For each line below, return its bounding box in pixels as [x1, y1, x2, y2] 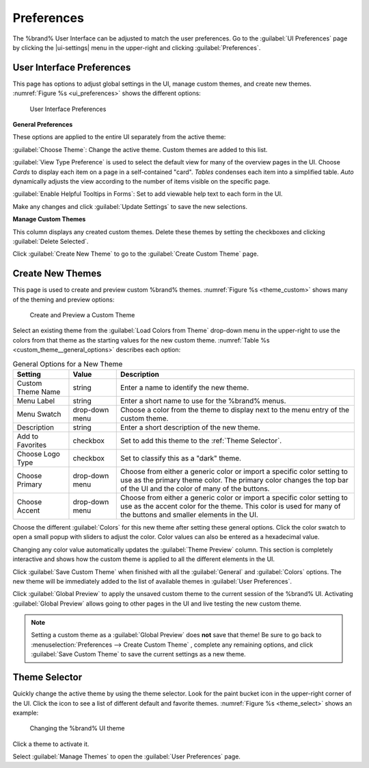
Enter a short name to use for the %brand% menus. [120, 396, 286, 406]
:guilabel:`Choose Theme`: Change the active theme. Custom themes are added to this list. [12, 145, 268, 153]
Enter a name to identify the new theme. [120, 382, 249, 392]
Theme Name [16, 387, 61, 397]
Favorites [16, 440, 47, 449]
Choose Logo [16, 449, 61, 458]
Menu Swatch [16, 409, 61, 419]
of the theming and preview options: [12, 295, 115, 304]
